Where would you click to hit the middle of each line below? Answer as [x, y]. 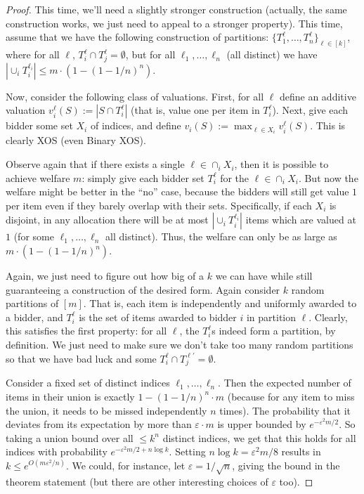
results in [301, 451]
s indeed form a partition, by [274, 331]
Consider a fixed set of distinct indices [88, 383]
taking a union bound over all [70, 437]
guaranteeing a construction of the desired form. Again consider [143, 289]
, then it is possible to [281, 164]
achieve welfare [38, 177]
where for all [33, 54]
